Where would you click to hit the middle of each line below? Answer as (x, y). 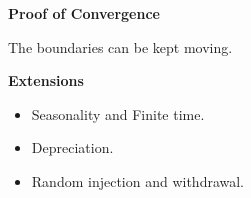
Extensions (46, 80)
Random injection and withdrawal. (138, 180)
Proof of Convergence (84, 13)
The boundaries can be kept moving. (120, 46)
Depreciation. (72, 147)
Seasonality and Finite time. (118, 113)
